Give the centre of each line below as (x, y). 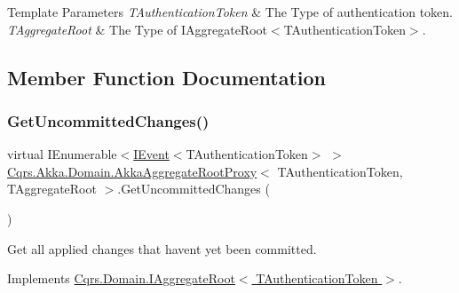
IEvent (151, 154)
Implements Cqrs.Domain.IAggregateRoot (121, 278)
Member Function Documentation (167, 77)
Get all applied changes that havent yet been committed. (162, 248)
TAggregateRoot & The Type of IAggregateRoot (138, 29)
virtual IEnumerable (62, 154)
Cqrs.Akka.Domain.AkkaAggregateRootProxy (132, 171)
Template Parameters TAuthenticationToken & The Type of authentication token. (230, 12)
